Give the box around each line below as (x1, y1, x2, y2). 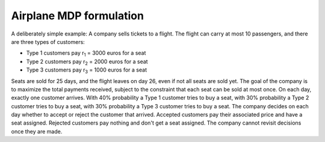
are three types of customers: (11, 38, 85, 45)
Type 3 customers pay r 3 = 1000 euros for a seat (26, 66, 147, 75)
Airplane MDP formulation (11, 9, 144, 22)
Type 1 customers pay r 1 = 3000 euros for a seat (26, 49, 146, 58)
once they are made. (11, 128, 63, 135)
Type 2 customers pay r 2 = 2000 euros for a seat (26, 58, 148, 66)
